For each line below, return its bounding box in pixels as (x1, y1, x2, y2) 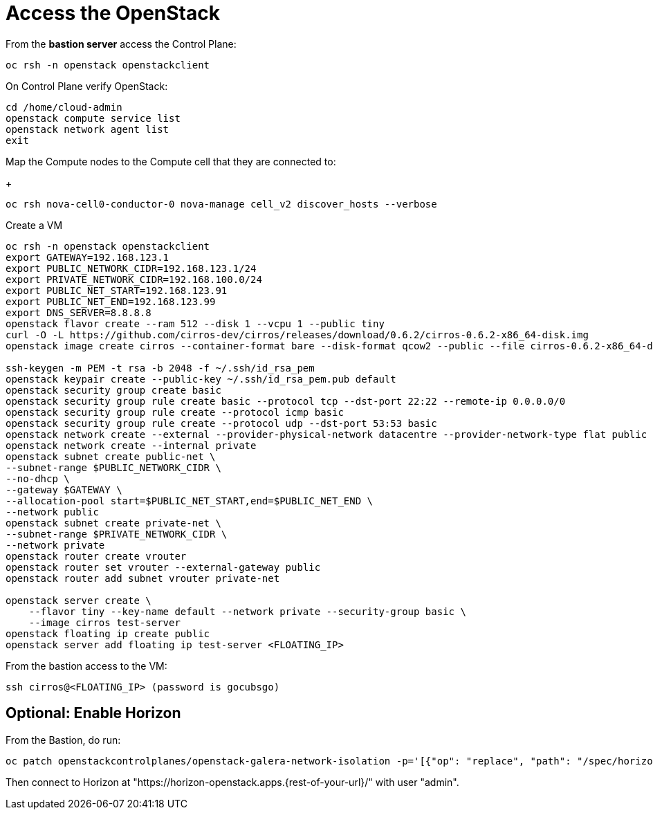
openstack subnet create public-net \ (6, 450, 216, 462)
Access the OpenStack (6, 1, 220, 25)
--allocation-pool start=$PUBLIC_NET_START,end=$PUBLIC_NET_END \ (6, 495, 374, 506)
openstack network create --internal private (6, 439, 257, 451)
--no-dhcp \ (6, 473, 70, 484)
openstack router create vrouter (6, 550, 187, 562)
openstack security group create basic (6, 384, 221, 396)
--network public (6, 506, 99, 518)
